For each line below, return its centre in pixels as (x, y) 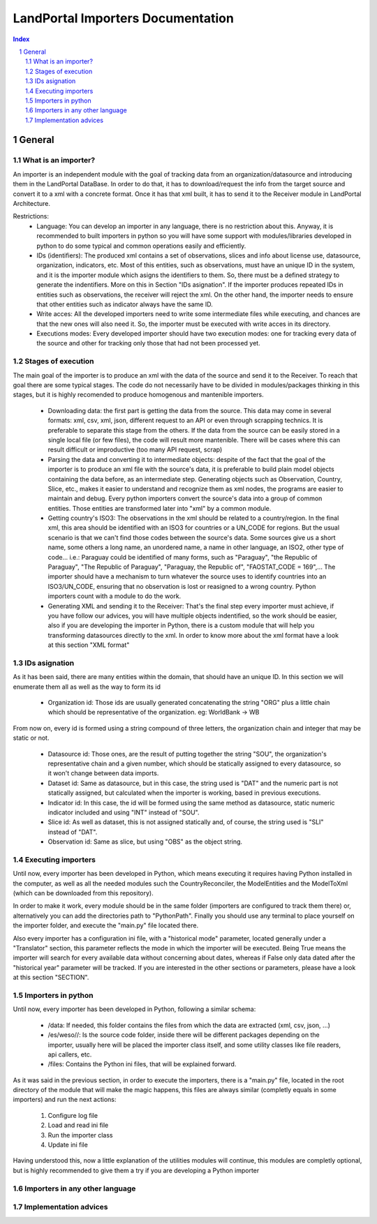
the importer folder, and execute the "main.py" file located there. (106, 925)
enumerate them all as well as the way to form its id (87, 687)
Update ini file (68, 1145)
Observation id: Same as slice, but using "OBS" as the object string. (145, 842)
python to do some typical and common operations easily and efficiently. (141, 246)
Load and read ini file (78, 1125)
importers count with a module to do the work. (114, 596)
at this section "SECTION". (51, 978)
